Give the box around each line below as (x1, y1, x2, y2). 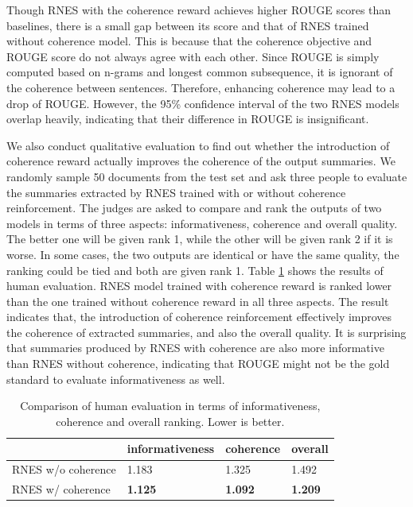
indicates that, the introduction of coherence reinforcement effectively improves (6, 308, 392, 325)
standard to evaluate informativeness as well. (6, 370, 225, 387)
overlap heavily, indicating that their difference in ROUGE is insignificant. (6, 110, 369, 127)
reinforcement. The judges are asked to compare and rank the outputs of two (6, 199, 382, 216)
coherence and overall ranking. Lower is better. (56, 412, 285, 429)
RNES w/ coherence (12, 481, 111, 497)
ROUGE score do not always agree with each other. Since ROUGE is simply (6, 48, 380, 64)
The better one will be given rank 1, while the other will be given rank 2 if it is (6, 230, 393, 247)
